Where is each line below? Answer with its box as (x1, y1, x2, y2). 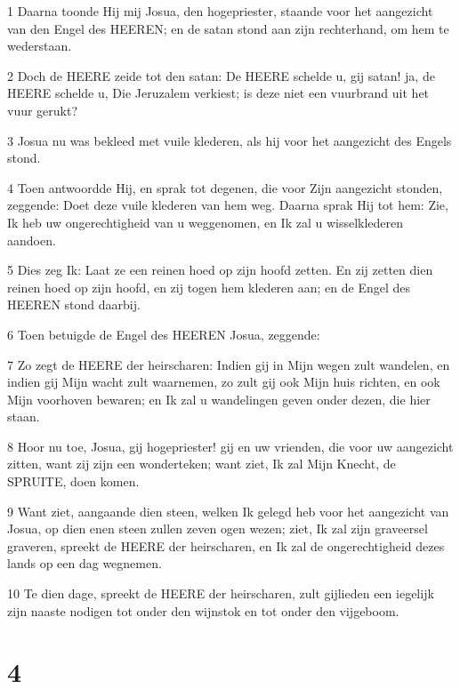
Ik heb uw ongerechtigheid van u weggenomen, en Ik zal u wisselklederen (7, 212, 404, 231)
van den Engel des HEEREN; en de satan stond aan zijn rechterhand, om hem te (7, 19, 449, 37)
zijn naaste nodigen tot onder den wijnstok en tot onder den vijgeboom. (7, 601, 399, 620)
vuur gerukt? (7, 100, 78, 119)
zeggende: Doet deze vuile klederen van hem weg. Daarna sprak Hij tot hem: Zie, (7, 196, 448, 214)
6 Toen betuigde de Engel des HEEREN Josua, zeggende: (7, 324, 320, 343)
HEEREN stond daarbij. (7, 295, 141, 314)
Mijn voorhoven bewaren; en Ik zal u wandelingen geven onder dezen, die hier (7, 389, 431, 408)
